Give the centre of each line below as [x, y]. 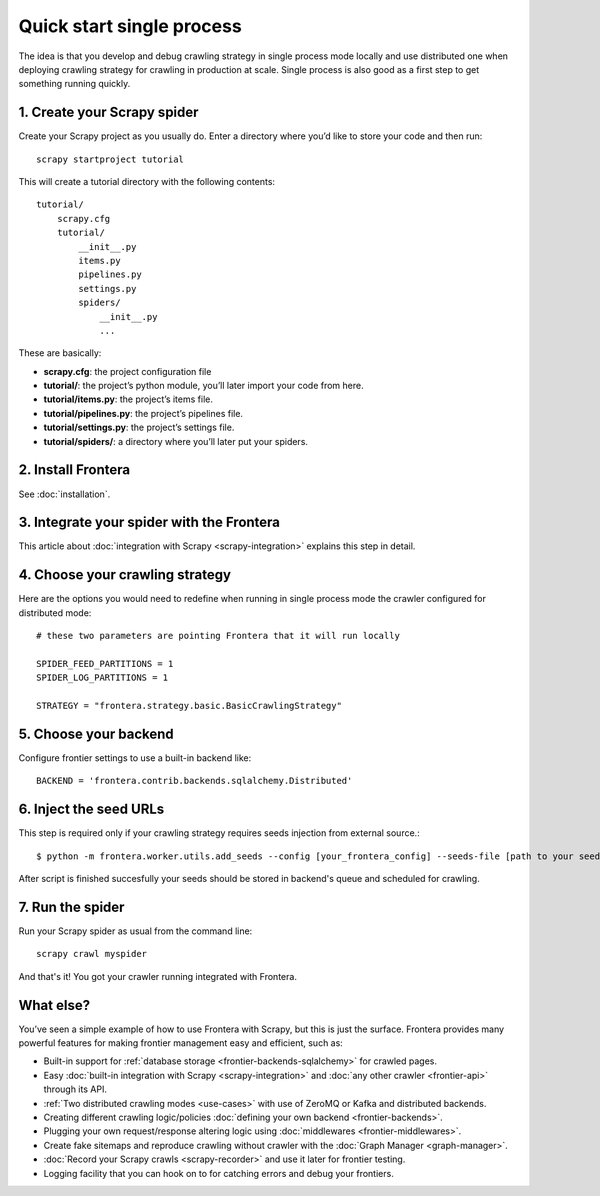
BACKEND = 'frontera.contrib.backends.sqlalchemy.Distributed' [194, 781]
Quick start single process [130, 26]
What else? [54, 1005]
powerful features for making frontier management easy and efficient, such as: [181, 1043]
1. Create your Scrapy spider [108, 112]
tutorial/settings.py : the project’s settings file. [139, 427]
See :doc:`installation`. [64, 494]
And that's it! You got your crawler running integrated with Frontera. [157, 976]
